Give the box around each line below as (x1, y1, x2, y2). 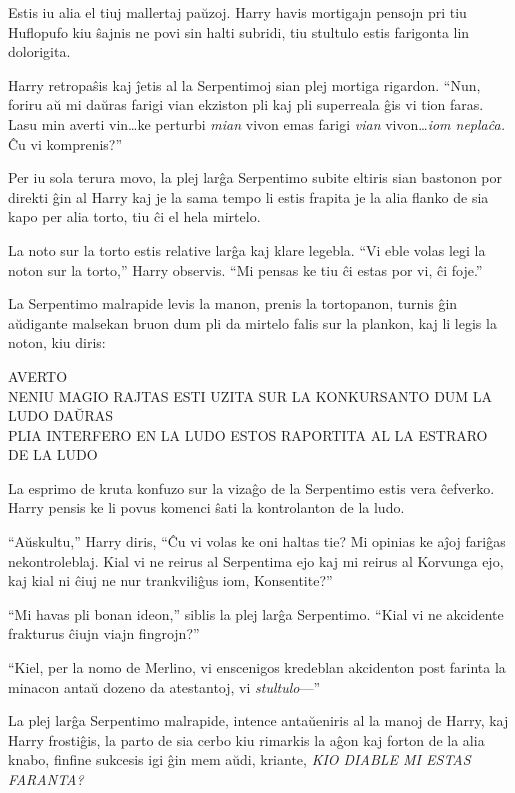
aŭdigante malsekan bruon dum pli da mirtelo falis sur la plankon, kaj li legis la (8, 312, 497, 333)
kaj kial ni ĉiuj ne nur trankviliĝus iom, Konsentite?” (8, 570, 333, 591)
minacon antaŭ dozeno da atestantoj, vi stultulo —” (8, 676, 321, 697)
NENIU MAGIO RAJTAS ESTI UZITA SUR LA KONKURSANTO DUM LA (8, 385, 493, 406)
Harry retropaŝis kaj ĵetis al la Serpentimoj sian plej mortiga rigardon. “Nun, (8, 74, 481, 95)
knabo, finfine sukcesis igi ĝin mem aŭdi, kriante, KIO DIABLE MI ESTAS (8, 749, 471, 770)
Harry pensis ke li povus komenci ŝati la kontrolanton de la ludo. (8, 497, 405, 518)
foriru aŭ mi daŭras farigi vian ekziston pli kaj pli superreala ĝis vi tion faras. (8, 94, 484, 115)
